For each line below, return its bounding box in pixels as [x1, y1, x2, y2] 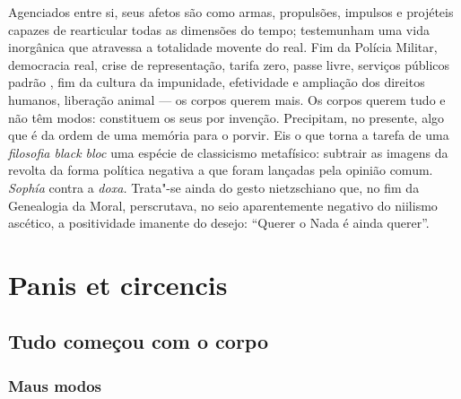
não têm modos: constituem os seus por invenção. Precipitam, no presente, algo [8, 108, 445, 126]
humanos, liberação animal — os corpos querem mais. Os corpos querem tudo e [8, 90, 446, 108]
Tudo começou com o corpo [8, 327, 269, 355]
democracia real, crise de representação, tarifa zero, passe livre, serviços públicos [8, 55, 449, 74]
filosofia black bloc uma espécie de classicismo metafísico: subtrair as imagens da [8, 143, 448, 161]
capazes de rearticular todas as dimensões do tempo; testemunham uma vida [8, 20, 430, 39]
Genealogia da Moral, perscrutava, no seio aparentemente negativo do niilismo [8, 195, 438, 214]
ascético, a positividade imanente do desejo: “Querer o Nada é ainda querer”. [8, 213, 430, 232]
